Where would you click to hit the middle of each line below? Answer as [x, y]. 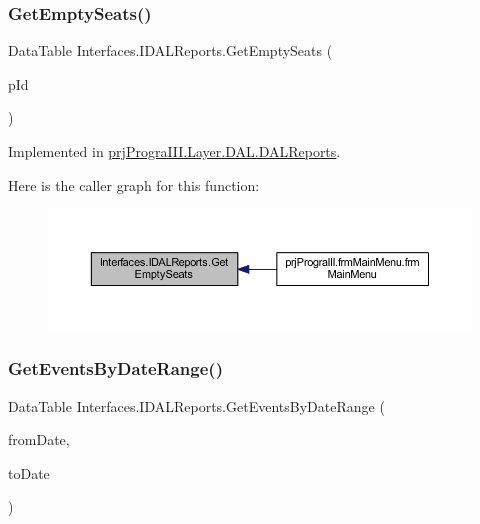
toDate [29, 472]
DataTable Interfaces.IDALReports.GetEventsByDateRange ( [196, 405]
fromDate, [39, 439]
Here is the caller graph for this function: [134, 184]
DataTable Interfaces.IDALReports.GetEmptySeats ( [170, 50]
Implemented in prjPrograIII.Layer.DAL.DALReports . [174, 151]
